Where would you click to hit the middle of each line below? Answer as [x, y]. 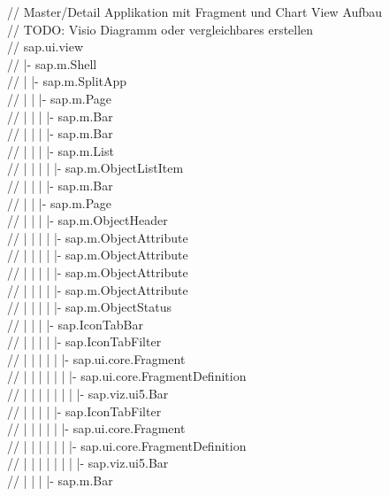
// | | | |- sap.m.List [61, 150]
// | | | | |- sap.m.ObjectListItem [95, 168]
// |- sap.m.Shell [52, 63]
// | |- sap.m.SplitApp [67, 81]
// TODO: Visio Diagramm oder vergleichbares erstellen [160, 29]
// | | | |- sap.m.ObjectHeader [88, 220]
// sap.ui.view [46, 46]
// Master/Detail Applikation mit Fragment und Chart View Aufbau [195, 12]
